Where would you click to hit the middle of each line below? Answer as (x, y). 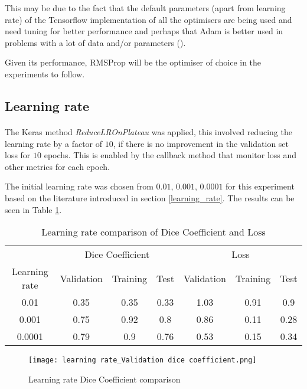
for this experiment (260, 186)
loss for (18, 155)
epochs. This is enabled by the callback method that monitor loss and (170, 155)
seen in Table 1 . (33, 209)
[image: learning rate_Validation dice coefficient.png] (143, 360)
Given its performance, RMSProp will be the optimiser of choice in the (133, 62)
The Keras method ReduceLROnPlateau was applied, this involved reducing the (148, 131)
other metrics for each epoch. (57, 166)
